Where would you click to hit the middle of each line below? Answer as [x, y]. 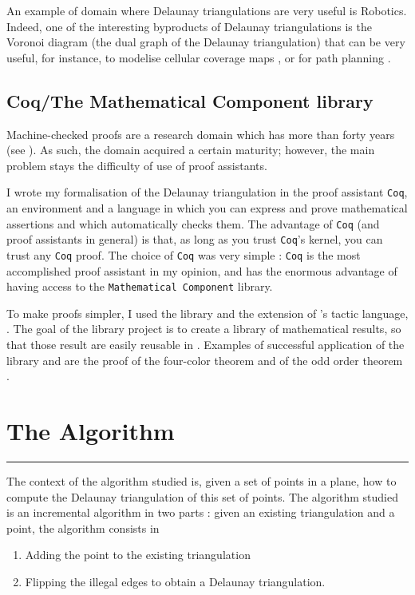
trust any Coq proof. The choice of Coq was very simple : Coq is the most [184, 254]
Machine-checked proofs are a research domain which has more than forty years [201, 134]
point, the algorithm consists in [83, 528]
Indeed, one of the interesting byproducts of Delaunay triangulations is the [189, 26]
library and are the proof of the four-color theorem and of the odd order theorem [205, 360]
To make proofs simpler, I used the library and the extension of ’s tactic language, [207, 313]
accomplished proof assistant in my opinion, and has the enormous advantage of [202, 270]
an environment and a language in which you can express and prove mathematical [207, 208]
